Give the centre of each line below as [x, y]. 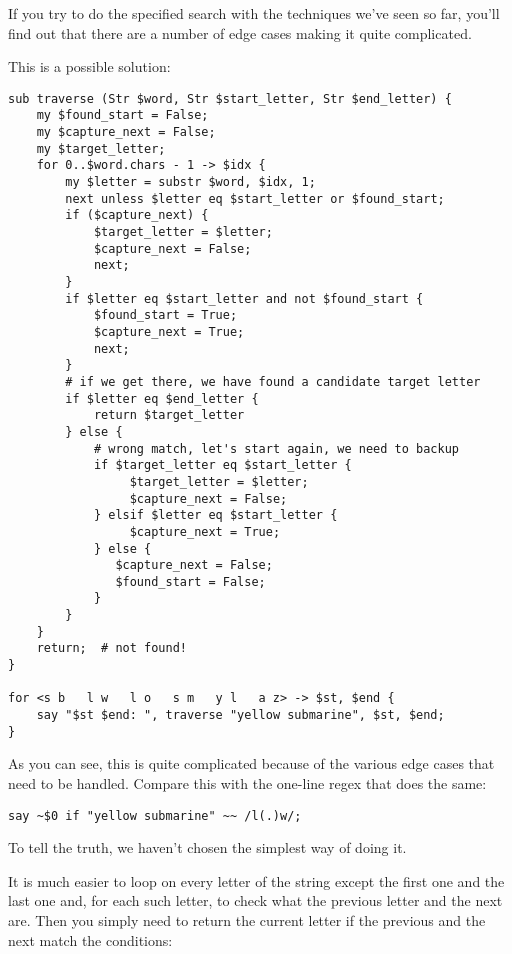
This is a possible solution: [89, 66]
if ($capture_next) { [137, 215]
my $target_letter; [101, 148]
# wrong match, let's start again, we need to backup [276, 448]
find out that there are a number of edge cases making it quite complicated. [240, 32]
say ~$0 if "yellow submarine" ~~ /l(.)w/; [155, 815]
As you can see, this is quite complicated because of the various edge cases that [251, 763]
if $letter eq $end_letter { [162, 398]
